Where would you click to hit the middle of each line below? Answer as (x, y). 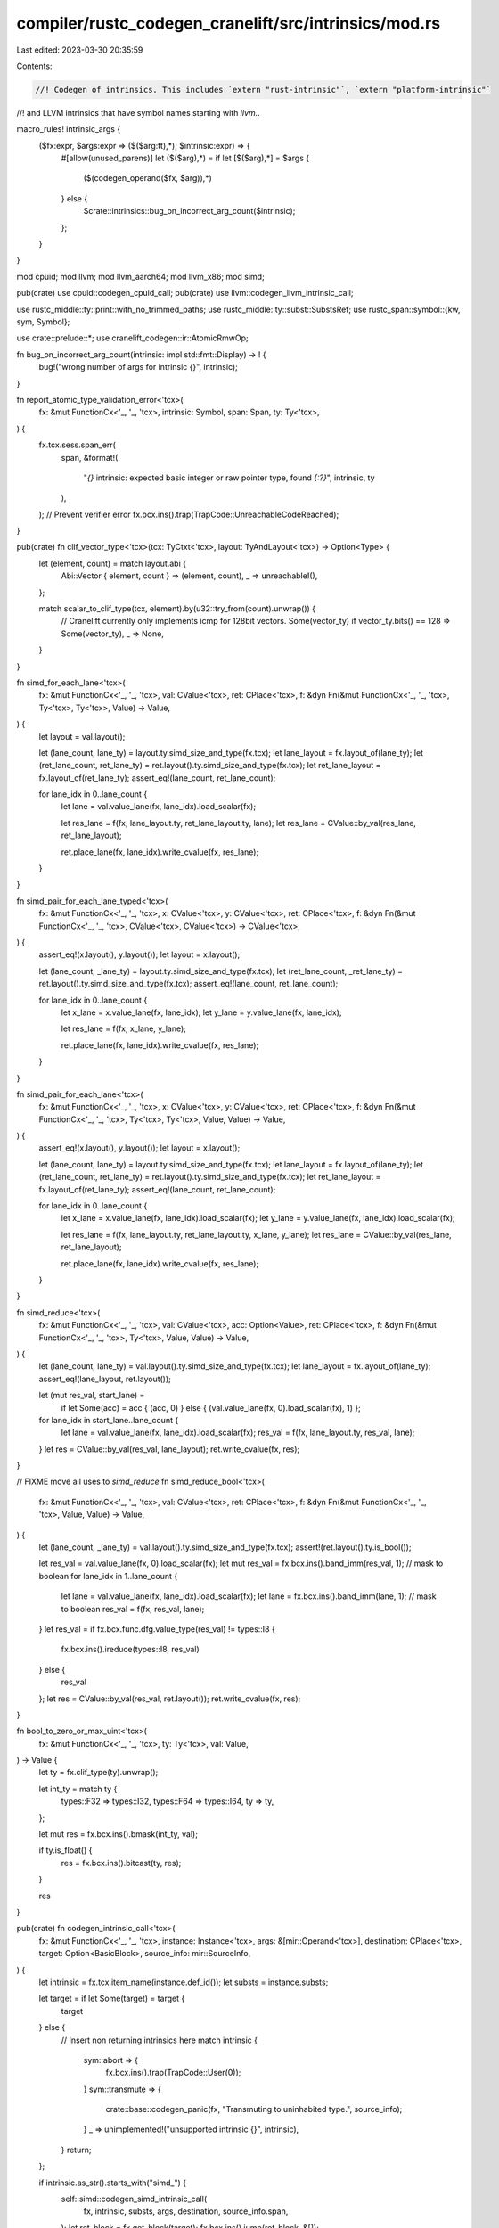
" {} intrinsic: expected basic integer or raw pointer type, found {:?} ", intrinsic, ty (229, 478)
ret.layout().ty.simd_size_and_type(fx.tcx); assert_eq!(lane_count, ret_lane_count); (188, 984)
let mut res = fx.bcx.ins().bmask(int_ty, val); (118, 1834)
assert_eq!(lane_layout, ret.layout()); (105, 1379)
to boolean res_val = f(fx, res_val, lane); (133, 1609)
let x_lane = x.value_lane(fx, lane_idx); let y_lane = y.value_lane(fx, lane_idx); (201, 1012)
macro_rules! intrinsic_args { (69, 129)
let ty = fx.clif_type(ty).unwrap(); (98, 1773)
